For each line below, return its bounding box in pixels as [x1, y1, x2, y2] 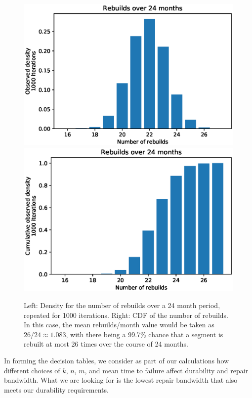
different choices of [4, 365, 60, 375]
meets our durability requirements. [4, 384, 109, 395]
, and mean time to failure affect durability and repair [84, 365, 249, 375]
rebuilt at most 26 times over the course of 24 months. [24, 339, 188, 349]
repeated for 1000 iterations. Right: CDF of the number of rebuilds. [24, 310, 228, 320]
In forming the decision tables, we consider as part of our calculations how [4, 355, 229, 365]
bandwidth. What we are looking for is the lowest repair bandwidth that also [4, 375, 238, 385]
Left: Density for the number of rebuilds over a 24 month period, [24, 300, 220, 310]
